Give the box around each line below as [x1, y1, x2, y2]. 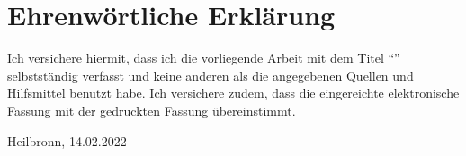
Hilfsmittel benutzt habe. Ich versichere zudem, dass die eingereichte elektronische [7, 83, 460, 102]
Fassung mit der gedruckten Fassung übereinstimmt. [7, 100, 296, 119]
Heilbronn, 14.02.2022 [7, 131, 127, 150]
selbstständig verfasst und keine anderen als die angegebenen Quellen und [7, 65, 414, 84]
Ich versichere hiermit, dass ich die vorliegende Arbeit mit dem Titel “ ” [7, 48, 400, 67]
